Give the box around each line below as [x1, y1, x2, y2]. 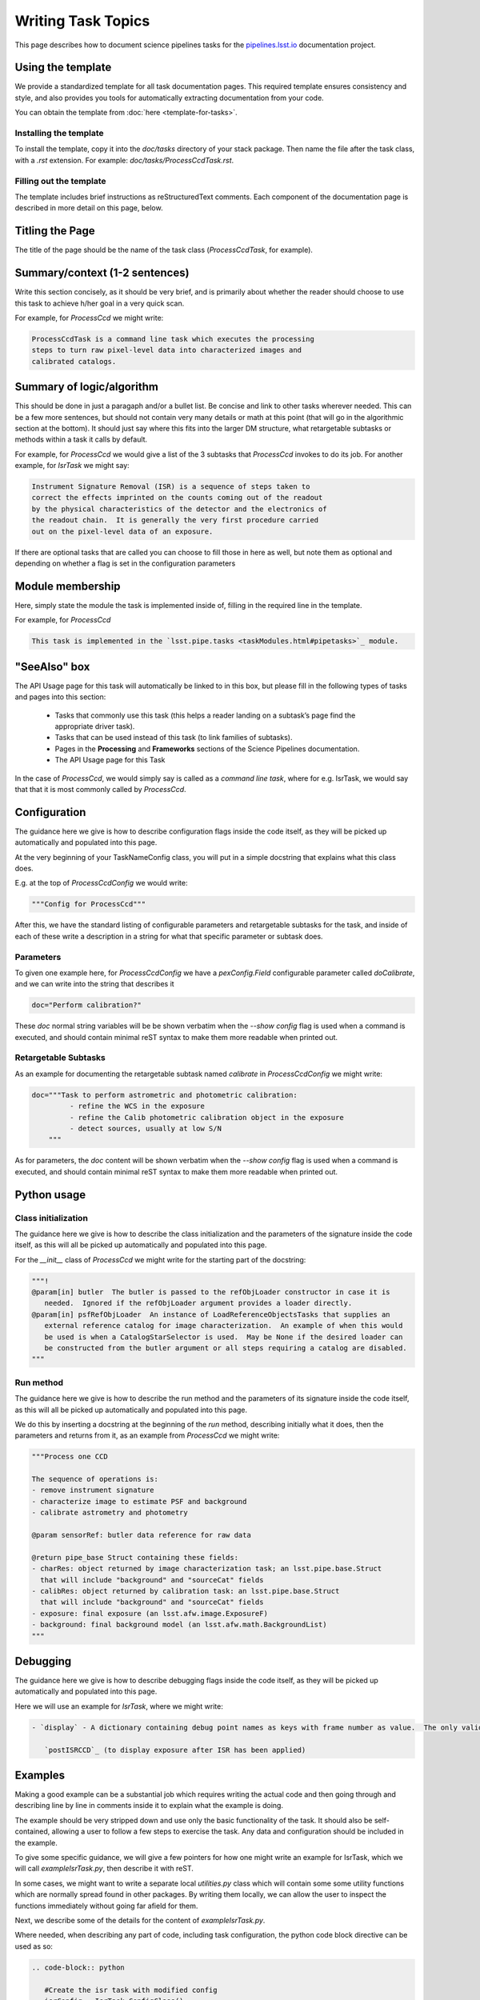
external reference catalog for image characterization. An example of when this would [44, 1321, 403, 1330]
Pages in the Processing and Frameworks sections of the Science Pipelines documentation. [54, 744, 360, 754]
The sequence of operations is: [31, 1474, 159, 1484]
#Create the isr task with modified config [44, 1985, 218, 1994]
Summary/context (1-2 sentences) [14, 266, 190, 280]
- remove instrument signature [31, 1486, 155, 1495]
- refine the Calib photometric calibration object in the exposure [69, 1113, 344, 1122]
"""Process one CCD [31, 1452, 108, 1462]
